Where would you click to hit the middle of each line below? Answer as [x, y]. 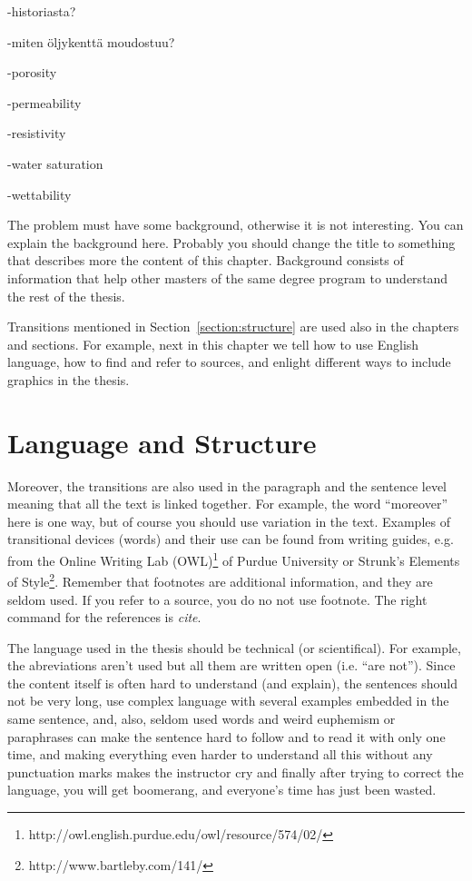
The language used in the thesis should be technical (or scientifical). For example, [234, 647]
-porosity [32, 72]
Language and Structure [162, 442]
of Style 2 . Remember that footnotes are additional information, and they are [220, 580]
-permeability [44, 102]
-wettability [39, 194]
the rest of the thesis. [66, 296]
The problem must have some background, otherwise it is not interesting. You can [236, 225]
